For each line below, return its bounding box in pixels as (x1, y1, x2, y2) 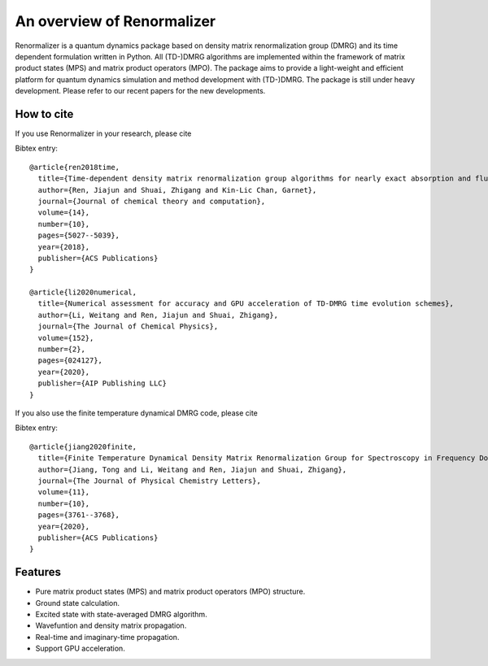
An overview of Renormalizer (15, 12, 216, 30)
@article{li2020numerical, (29, 288, 137, 297)
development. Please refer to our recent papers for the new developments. (15, 86, 266, 96)
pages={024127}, (37, 356, 103, 365)
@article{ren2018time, (29, 163, 120, 172)
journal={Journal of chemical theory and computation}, (37, 196, 266, 206)
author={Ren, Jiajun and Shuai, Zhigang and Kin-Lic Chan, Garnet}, (37, 185, 317, 194)
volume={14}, (37, 208, 90, 217)
